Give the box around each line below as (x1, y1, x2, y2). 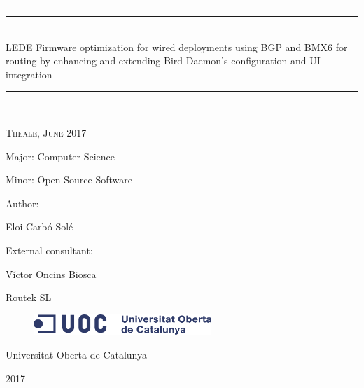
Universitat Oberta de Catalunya (6, 347, 148, 362)
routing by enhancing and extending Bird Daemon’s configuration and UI (6, 53, 321, 68)
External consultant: (6, 242, 93, 257)
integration (6, 67, 52, 81)
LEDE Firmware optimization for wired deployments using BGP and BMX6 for (6, 39, 348, 54)
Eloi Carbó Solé (6, 219, 73, 234)
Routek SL (6, 290, 52, 305)
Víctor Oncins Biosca (6, 266, 97, 281)
